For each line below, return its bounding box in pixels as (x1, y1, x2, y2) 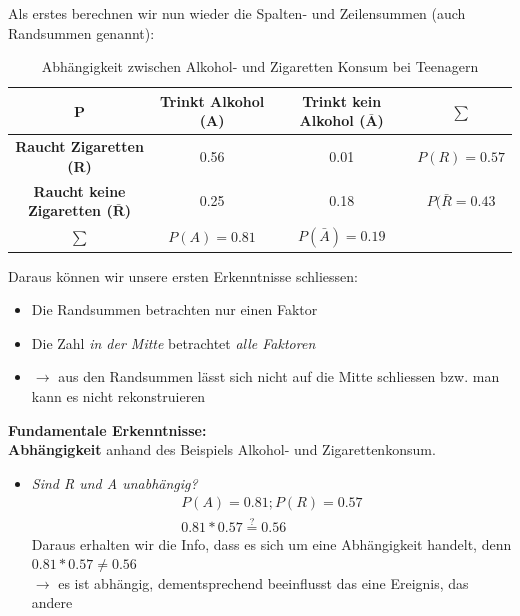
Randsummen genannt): (8, 22, 155, 43)
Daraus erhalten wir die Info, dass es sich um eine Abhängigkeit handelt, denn (31, 533, 512, 554)
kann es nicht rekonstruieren (31, 385, 206, 406)
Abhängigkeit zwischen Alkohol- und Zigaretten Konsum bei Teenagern (41, 56, 479, 77)
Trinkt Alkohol (159, 90, 265, 111)
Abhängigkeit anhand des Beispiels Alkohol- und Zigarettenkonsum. (8, 439, 436, 460)
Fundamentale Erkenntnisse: (8, 419, 207, 440)
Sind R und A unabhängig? (31, 472, 198, 493)
